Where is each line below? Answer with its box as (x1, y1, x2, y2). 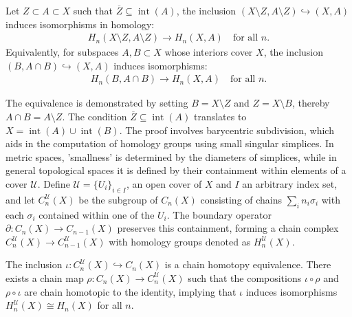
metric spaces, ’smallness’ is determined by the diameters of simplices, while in (5, 149, 337, 164)
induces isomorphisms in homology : (5, 17, 155, 31)
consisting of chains (200, 192, 283, 206)
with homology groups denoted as (109, 234, 251, 248)
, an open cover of (126, 177, 202, 190)
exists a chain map (5, 270, 84, 285)
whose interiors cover (164, 45, 253, 59)
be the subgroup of (78, 192, 158, 206)
